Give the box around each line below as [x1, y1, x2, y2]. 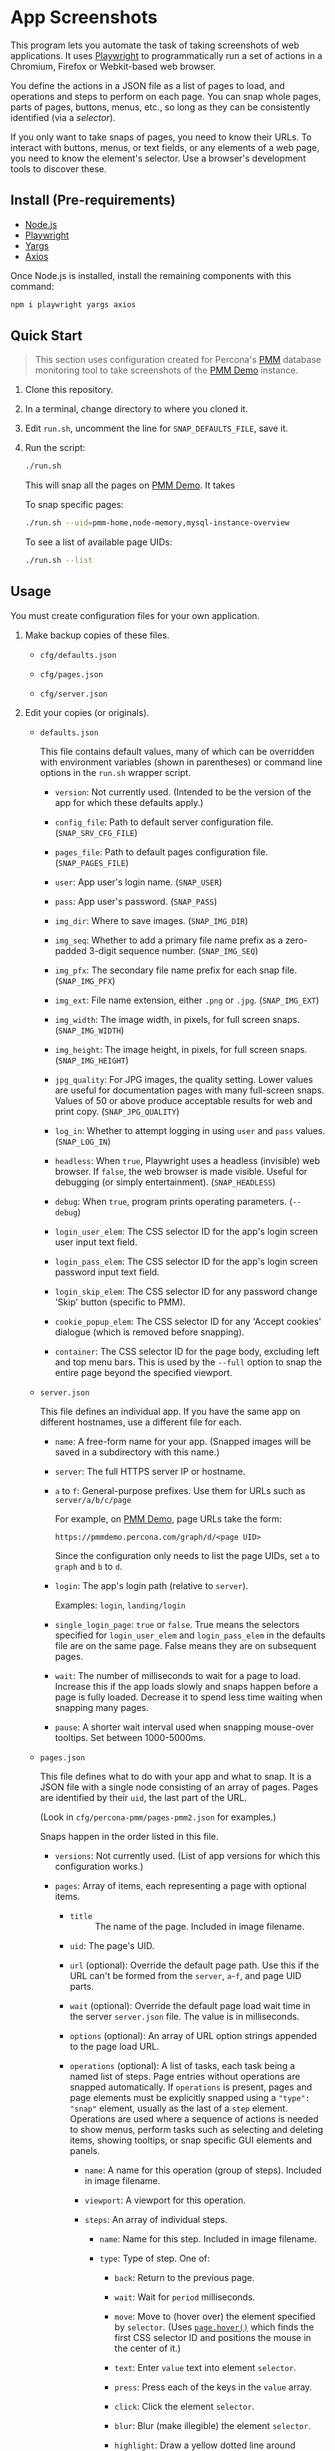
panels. [69, 2144, 101, 2156]
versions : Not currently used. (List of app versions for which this [54, 1849, 321, 1861]
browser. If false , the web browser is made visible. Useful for [54, 1165, 308, 1177]
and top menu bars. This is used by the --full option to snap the [54, 1356, 322, 1368]
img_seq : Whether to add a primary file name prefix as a [54, 934, 283, 946]
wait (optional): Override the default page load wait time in [69, 1999, 311, 2011]
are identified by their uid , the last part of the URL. [39, 1791, 247, 1803]
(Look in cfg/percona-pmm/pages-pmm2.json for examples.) [39, 1811, 277, 1823]
